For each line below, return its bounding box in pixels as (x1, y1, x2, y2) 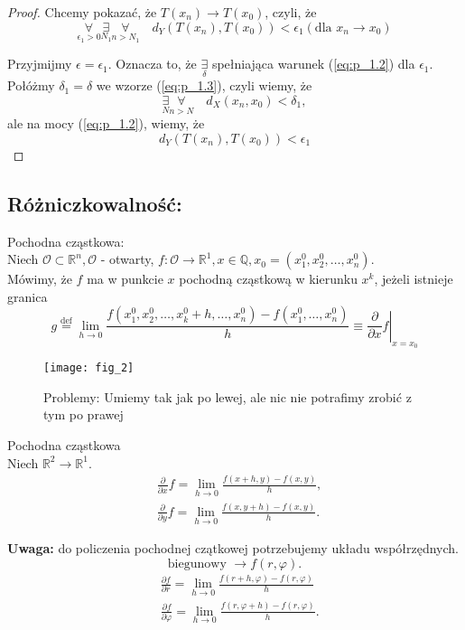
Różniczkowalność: (7, 189, 182, 217)
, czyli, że (265, 3, 317, 21)
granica (7, 287, 48, 306)
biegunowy (167, 557, 227, 570)
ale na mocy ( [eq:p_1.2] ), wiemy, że (7, 114, 205, 133)
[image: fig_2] (43, 362, 135, 375)
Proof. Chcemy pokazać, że (7, 3, 157, 21)
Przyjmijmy (7, 54, 72, 73)
